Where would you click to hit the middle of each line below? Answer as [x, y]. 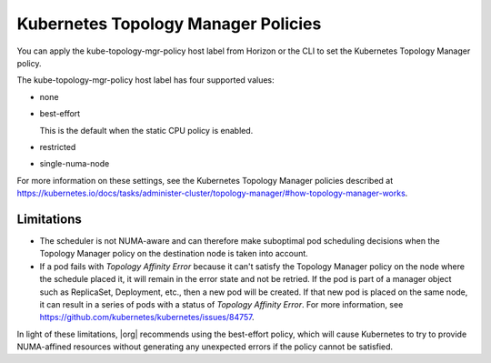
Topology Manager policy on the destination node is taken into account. [174, 254]
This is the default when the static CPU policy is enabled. [146, 130]
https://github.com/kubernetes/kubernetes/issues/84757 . [147, 318]
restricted [58, 146]
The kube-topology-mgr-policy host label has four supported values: [145, 80]
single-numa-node [75, 164]
